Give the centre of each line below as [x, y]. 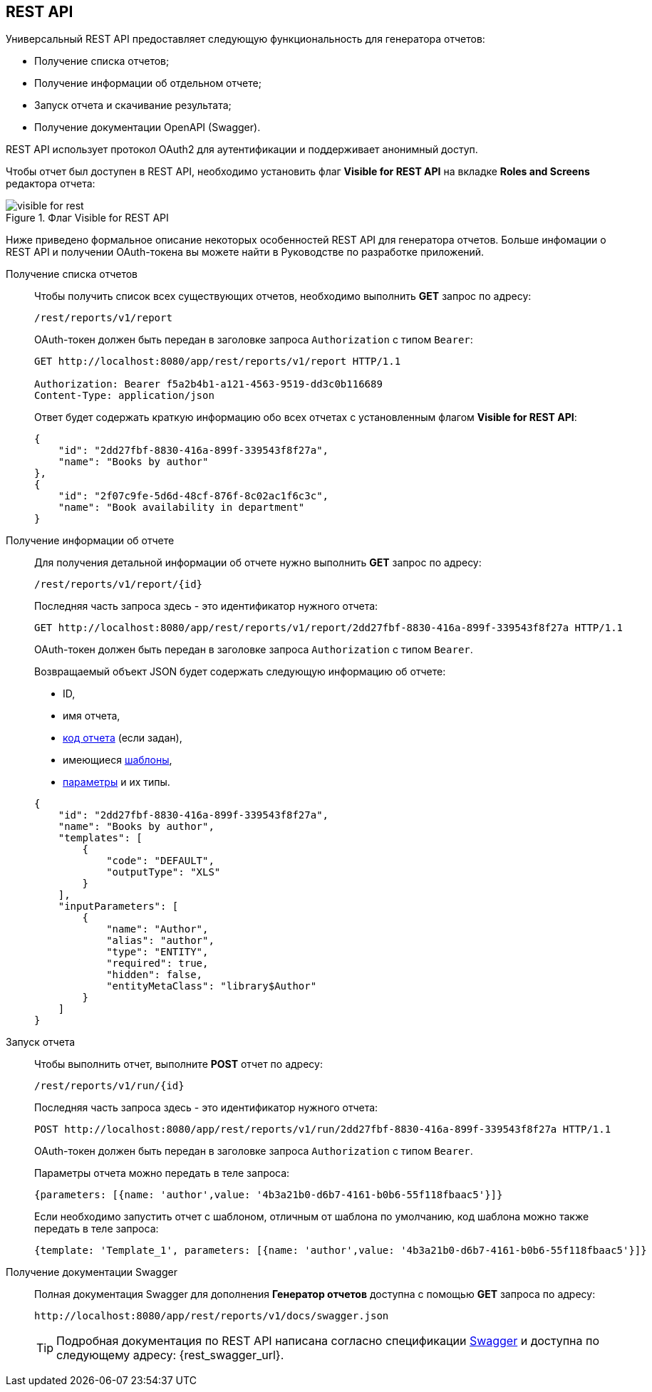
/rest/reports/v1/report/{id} [119, 585]
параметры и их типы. [117, 782]
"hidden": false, [155, 975]
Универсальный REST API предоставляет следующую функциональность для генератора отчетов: [245, 39]
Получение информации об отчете [90, 541]
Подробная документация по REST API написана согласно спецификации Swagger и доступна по [328, 1341]
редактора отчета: [51, 184]
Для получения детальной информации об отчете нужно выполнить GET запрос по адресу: [258, 563]
